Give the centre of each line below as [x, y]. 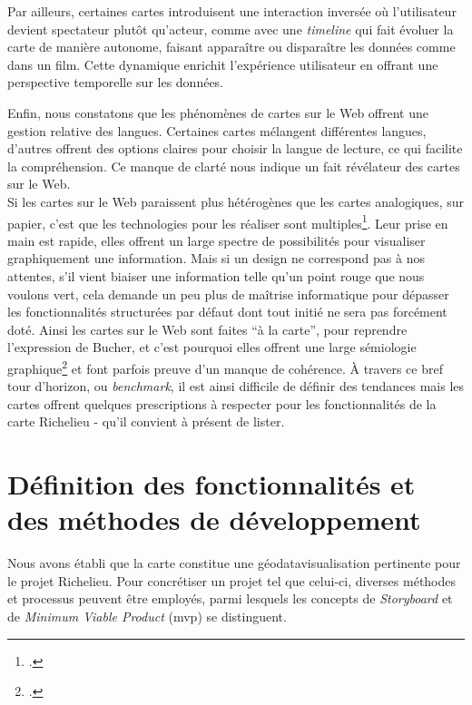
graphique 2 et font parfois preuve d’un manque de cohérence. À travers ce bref [225, 367]
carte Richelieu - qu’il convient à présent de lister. [146, 421]
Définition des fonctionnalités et [211, 484]
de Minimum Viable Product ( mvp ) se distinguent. [147, 617]
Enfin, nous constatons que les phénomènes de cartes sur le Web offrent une [218, 112]
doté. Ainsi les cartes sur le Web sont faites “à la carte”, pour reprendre [207, 329]
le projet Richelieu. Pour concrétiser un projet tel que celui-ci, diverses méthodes [232, 580]
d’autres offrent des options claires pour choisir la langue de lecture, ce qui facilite [235, 148]
